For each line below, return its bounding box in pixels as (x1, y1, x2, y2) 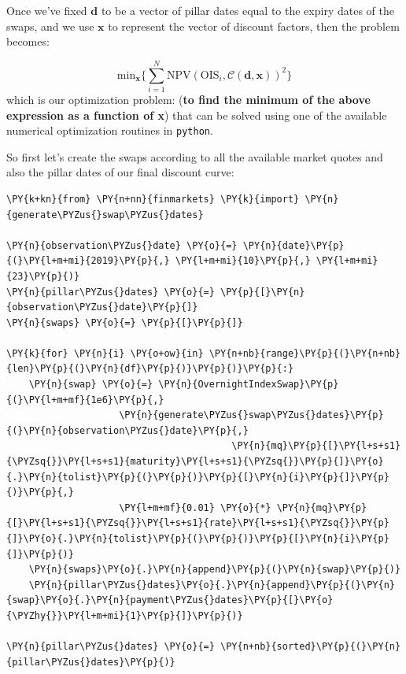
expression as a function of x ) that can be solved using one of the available (6, 106, 387, 123)
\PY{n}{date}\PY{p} (242, 239, 345, 251)
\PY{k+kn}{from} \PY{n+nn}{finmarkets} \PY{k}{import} (6, 193, 300, 205)
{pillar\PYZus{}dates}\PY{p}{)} (6, 656, 175, 668)
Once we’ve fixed (6, 2, 87, 18)
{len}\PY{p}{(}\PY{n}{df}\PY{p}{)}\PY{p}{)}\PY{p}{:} (6, 363, 294, 375)
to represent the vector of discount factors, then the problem (108, 17, 400, 34)
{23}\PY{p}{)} (6, 270, 80, 282)
